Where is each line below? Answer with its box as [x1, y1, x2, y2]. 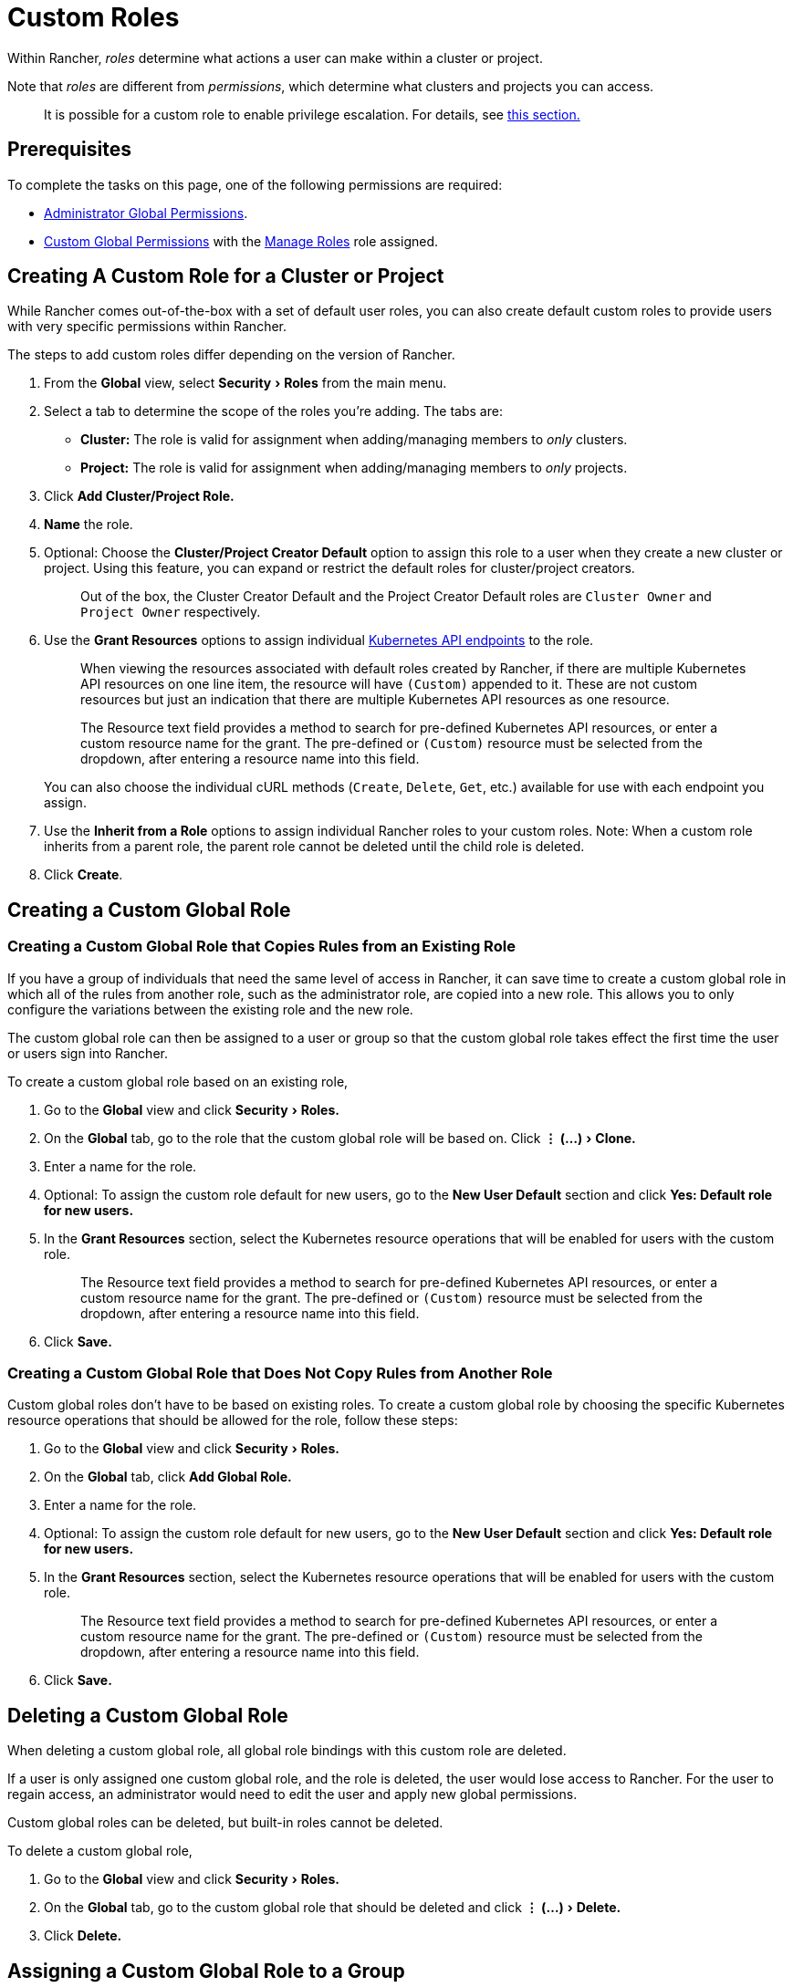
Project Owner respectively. [80, 604, 261, 620]
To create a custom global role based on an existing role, [7, 1073, 349, 1089]
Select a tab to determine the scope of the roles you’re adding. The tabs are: [44, 403, 503, 420]
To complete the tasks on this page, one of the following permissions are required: [7, 176, 503, 192]
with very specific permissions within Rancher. [7, 318, 287, 335]
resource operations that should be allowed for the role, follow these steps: [7, 1412, 458, 1429]
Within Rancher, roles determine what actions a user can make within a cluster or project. [7, 49, 543, 66]
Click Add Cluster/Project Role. [44, 488, 235, 505]
